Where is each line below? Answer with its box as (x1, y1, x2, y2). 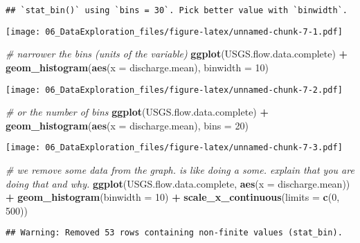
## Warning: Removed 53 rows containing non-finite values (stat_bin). (6, 228, 343, 238)
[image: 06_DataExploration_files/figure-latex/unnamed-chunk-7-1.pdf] (6, 26, 343, 37)
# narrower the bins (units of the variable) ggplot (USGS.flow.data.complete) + (6, 46, 348, 61)
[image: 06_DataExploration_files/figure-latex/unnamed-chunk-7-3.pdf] (6, 143, 343, 153)
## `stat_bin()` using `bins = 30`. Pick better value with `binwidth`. (6, 6, 348, 15)
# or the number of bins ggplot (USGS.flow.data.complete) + (6, 105, 269, 119)
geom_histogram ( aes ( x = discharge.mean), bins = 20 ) (6, 118, 249, 132)
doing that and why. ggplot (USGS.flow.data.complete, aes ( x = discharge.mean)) (6, 176, 350, 190)
